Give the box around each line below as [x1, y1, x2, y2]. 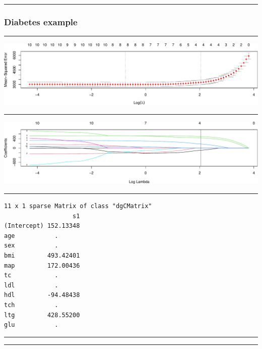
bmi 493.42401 [4, 252, 80, 259]
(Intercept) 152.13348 [4, 222, 80, 230]
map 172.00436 [4, 262, 80, 269]
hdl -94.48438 [4, 291, 80, 299]
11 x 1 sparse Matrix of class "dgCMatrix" [4, 203, 152, 210]
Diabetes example [4, 15, 78, 28]
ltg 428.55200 [4, 311, 80, 319]
